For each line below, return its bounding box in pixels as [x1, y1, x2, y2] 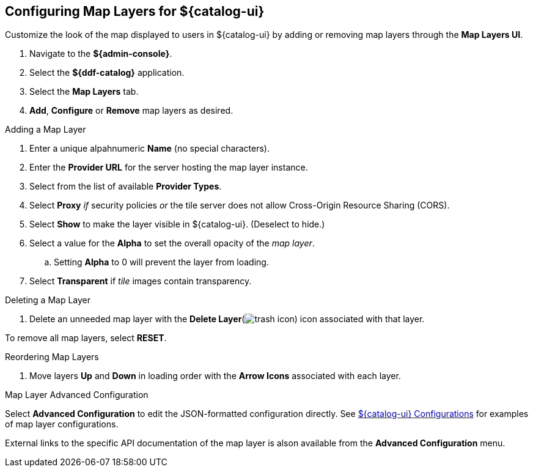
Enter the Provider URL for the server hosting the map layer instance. [29, 162, 308, 173]
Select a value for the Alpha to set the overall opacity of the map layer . [29, 238, 315, 249]
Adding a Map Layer [5, 124, 86, 135]
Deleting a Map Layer [5, 295, 90, 306]
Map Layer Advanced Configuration [5, 389, 149, 400]
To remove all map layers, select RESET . [5, 333, 167, 344]
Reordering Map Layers [5, 352, 99, 363]
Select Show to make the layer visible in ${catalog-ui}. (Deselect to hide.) [29, 219, 325, 230]
